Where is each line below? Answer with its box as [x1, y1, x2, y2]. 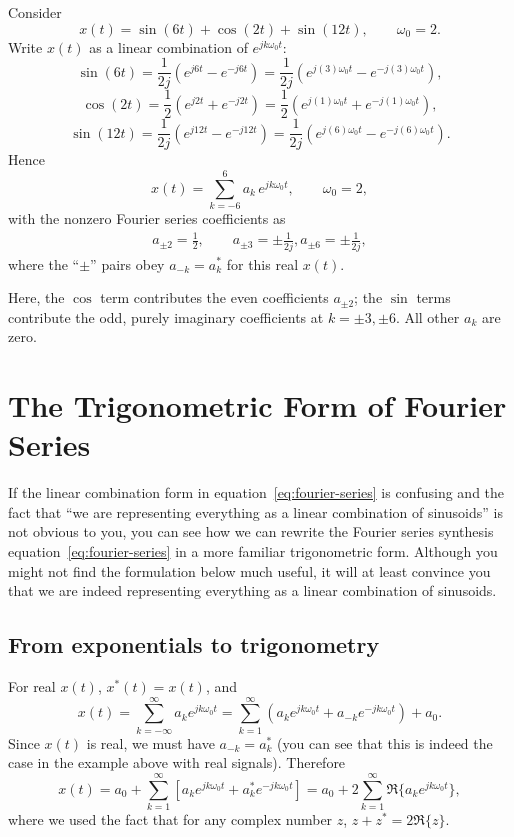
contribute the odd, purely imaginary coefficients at [8, 306, 324, 327]
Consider [8, 2, 62, 22]
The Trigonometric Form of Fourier [8, 385, 507, 426]
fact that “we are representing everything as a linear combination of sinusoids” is [8, 501, 503, 522]
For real [8, 676, 56, 696]
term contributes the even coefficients [100, 287, 329, 308]
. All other [395, 306, 460, 327]
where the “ [8, 253, 80, 274]
